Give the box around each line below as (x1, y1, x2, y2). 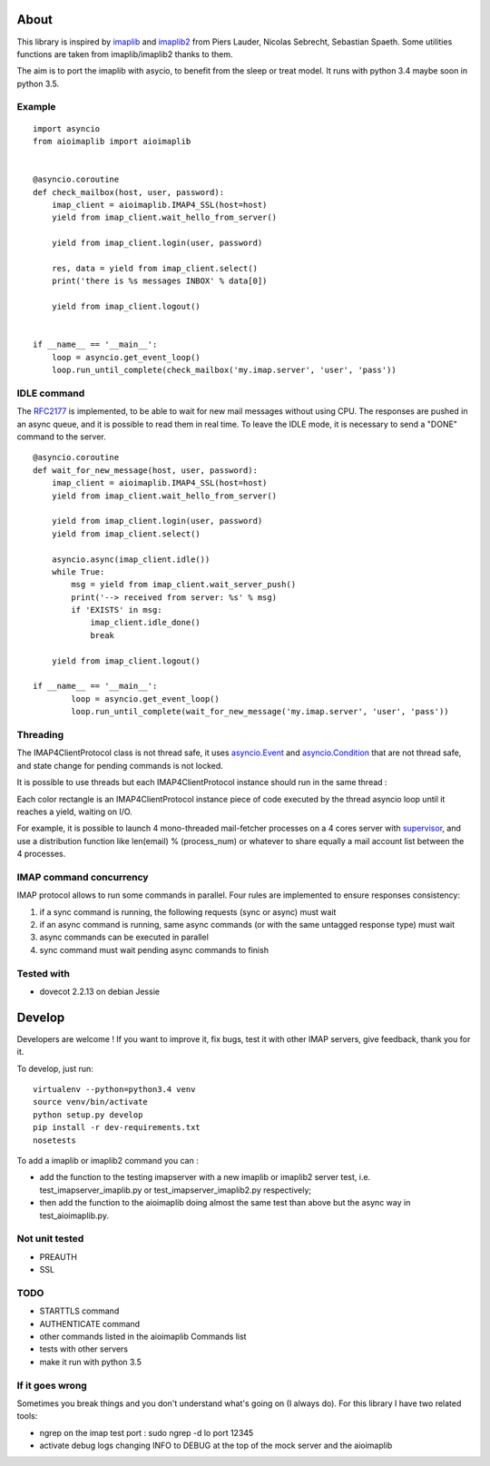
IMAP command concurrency (16, 871, 149, 883)
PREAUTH (39, 1251, 77, 1262)
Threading (16, 728, 64, 741)
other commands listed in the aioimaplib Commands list (39, 1331, 247, 1342)
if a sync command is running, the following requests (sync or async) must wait (39, 906, 337, 917)
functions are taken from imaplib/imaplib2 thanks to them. (16, 48, 233, 59)
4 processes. (16, 849, 66, 860)
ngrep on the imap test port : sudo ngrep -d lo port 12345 (39, 1427, 254, 1438)
